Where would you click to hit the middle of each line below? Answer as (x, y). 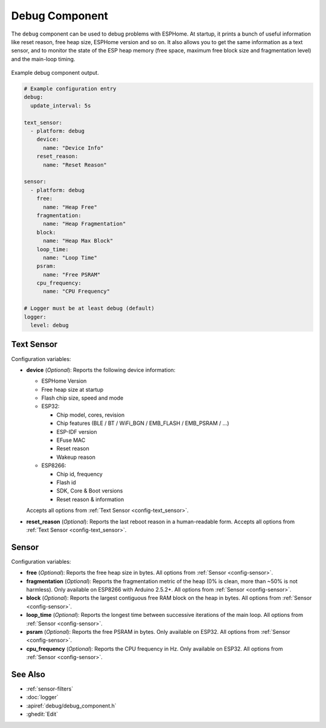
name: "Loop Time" (70, 257)
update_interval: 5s (61, 105)
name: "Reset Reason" (75, 165)
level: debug (50, 325)
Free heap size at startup (72, 389)
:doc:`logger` (42, 697)
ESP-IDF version (77, 432)
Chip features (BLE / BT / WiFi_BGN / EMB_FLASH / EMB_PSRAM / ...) (143, 423)
